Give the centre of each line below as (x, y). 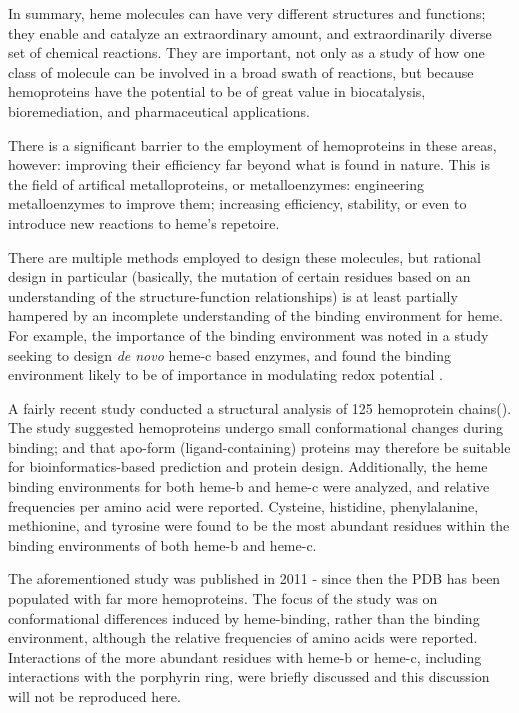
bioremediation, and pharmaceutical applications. (159, 110)
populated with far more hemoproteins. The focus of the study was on (223, 598)
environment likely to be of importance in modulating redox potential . (225, 374)
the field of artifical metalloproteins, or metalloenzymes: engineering (216, 183)
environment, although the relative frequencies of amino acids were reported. (243, 637)
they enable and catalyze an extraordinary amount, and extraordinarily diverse (250, 32)
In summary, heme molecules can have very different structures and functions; (247, 13)
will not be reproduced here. (94, 696)
